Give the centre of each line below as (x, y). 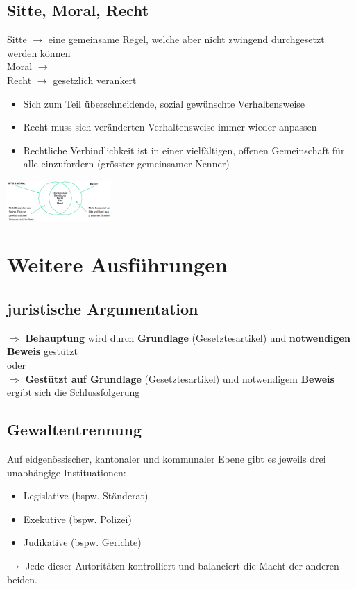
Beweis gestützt (42, 351)
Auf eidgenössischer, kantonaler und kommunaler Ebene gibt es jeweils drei (167, 459)
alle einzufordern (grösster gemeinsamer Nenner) (126, 164)
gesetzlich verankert (95, 80)
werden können (39, 52)
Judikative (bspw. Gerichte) (82, 542)
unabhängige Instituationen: (67, 472)
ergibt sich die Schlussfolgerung (74, 392)
